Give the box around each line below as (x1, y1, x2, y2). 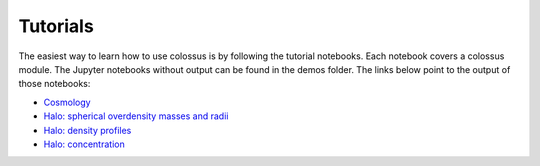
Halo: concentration (43, 138, 125, 150)
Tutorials (18, 15, 94, 37)
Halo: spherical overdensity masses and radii (43, 110, 229, 122)
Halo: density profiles (43, 124, 132, 136)
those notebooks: (18, 78, 91, 90)
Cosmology (43, 96, 91, 108)
